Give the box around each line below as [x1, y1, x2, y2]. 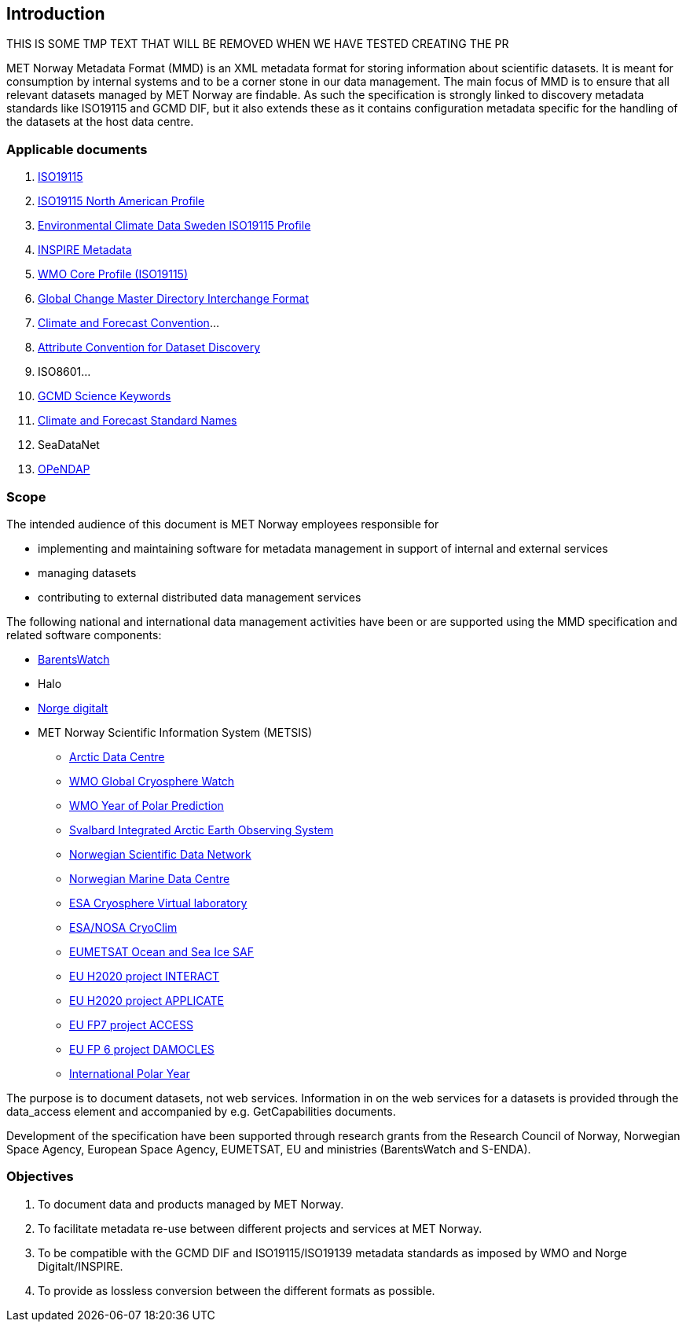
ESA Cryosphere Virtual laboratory [69, 896, 248, 910]
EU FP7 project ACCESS [69, 1017, 193, 1032]
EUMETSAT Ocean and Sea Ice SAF [69, 944, 254, 958]
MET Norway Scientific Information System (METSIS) [38, 725, 313, 739]
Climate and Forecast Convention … [38, 316, 219, 330]
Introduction [6, 4, 105, 24]
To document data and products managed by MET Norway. [38, 1197, 344, 1211]
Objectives [6, 1168, 74, 1185]
